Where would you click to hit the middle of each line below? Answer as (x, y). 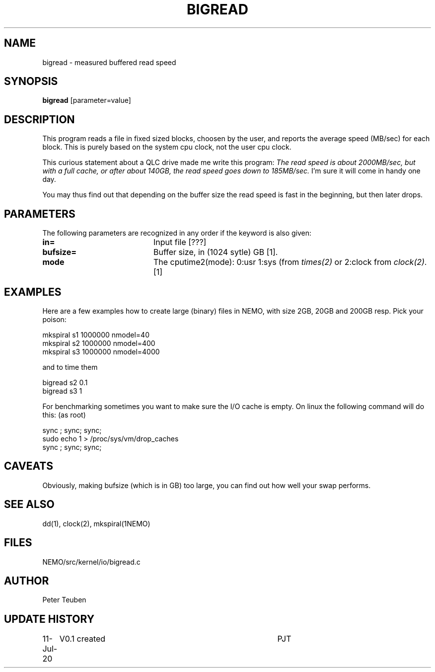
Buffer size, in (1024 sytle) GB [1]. (216, 252)
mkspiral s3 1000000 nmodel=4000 (101, 351)
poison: (54, 319)
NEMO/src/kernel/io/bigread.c (91, 562)
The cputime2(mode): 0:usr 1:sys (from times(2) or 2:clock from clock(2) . (290, 262)
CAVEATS (29, 466)
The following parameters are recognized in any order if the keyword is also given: (177, 233)
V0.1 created (82, 639)
